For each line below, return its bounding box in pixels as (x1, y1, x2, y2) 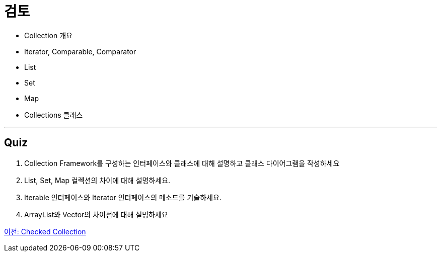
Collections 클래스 (24, 110, 83, 119)
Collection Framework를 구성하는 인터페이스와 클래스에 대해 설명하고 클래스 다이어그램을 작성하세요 (24, 158, 340, 167)
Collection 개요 (24, 31, 72, 40)
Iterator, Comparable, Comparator (24, 47, 136, 56)
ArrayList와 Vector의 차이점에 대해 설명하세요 (24, 210, 168, 219)
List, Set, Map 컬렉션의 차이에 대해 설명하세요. (24, 176, 171, 185)
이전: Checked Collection (4, 227, 86, 236)
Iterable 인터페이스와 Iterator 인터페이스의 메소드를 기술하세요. (24, 193, 222, 202)
